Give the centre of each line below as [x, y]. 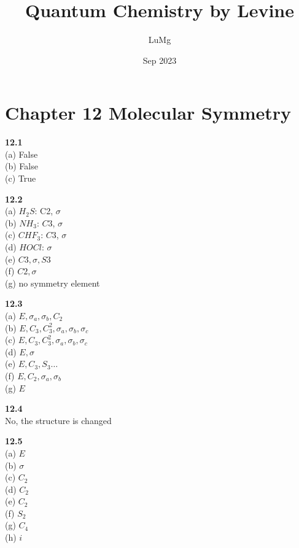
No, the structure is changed [58, 420]
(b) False [21, 166]
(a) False [21, 154]
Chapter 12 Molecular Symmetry [148, 113]
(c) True [21, 178]
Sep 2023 [160, 60]
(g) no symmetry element [52, 283]
